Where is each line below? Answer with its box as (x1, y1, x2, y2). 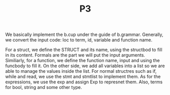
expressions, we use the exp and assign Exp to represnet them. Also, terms (5, 79, 163, 85)
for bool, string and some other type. (5, 84, 82, 90)
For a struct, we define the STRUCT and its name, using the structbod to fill (5, 46, 162, 53)
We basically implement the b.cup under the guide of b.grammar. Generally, (5, 31, 163, 38)
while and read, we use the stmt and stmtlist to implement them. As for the (5, 74, 161, 80)
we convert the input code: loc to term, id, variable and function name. (5, 37, 153, 43)
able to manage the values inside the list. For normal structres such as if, (5, 68, 157, 74)
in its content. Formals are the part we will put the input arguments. (5, 52, 146, 58)
